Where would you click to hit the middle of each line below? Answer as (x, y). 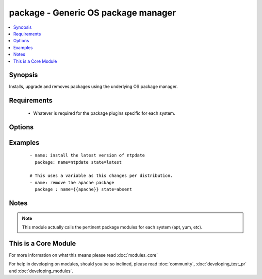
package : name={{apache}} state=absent (83, 189)
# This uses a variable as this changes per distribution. (101, 176)
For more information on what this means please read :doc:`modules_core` (83, 255)
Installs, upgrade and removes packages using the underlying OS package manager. (93, 87)
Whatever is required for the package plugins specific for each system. (104, 113)
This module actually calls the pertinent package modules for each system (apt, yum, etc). (112, 227)
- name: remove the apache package (72, 183)
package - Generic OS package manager (92, 13)
